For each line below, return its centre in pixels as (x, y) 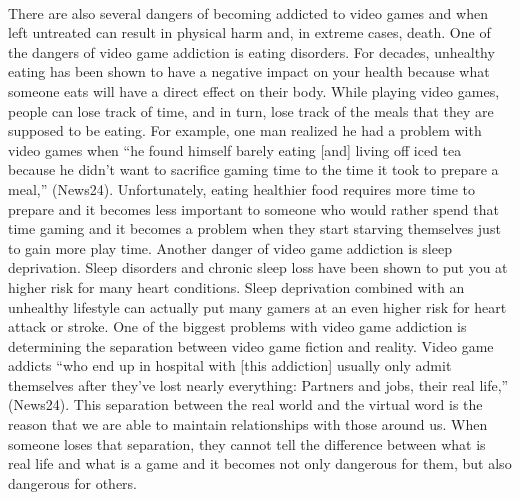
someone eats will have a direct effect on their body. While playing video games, (254, 90)
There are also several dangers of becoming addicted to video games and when (248, 12)
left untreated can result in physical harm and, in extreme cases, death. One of (249, 32)
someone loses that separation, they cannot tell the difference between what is (247, 443)
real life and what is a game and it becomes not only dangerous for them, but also (260, 463)
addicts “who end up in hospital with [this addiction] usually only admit (230, 365)
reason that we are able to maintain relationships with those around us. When (248, 424)
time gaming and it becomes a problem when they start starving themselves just (254, 228)
